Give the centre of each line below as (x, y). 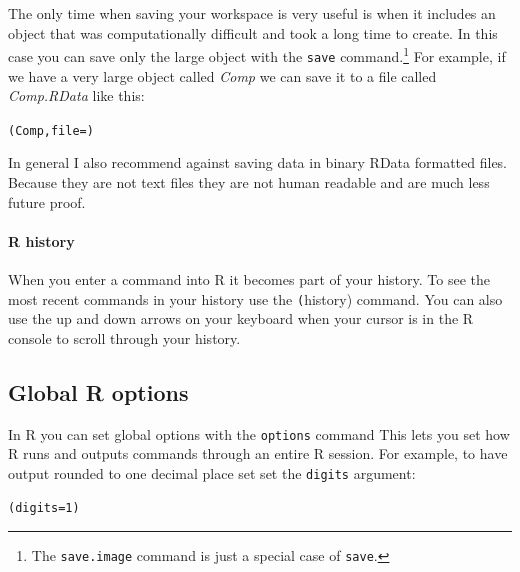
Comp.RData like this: (76, 95)
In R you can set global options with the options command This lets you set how (259, 433)
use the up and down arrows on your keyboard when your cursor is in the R (241, 318)
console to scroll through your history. (124, 337)
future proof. (47, 201)
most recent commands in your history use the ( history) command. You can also (255, 298)
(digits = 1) (44, 508)
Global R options (98, 391)
